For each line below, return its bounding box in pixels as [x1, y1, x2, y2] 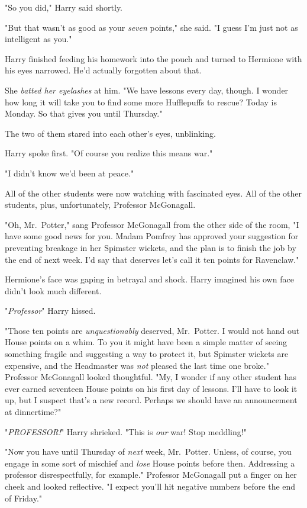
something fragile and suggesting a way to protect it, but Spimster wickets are [5, 348, 289, 360]
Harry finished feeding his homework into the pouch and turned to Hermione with [5, 52, 302, 65]
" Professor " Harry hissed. [5, 304, 96, 317]
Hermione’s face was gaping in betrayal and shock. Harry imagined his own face [5, 273, 294, 285]
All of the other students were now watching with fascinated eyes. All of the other [5, 187, 302, 199]
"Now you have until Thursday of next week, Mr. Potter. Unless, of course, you [5, 445, 292, 458]
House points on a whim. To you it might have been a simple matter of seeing [5, 336, 287, 348]
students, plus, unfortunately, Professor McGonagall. [5, 198, 196, 211]
